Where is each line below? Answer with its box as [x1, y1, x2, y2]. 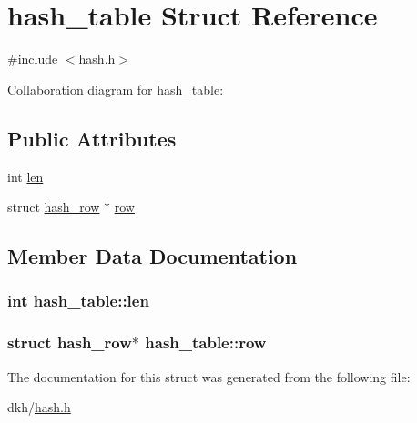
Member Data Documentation [7, 242, 298, 270]
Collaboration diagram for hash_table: [7, 79, 224, 98]
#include [7, 49, 58, 68]
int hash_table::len [7, 289, 149, 312]
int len [7, 166, 44, 186]
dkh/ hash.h [7, 398, 71, 417]
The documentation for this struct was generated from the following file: [7, 367, 411, 386]
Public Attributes [7, 124, 177, 152]
